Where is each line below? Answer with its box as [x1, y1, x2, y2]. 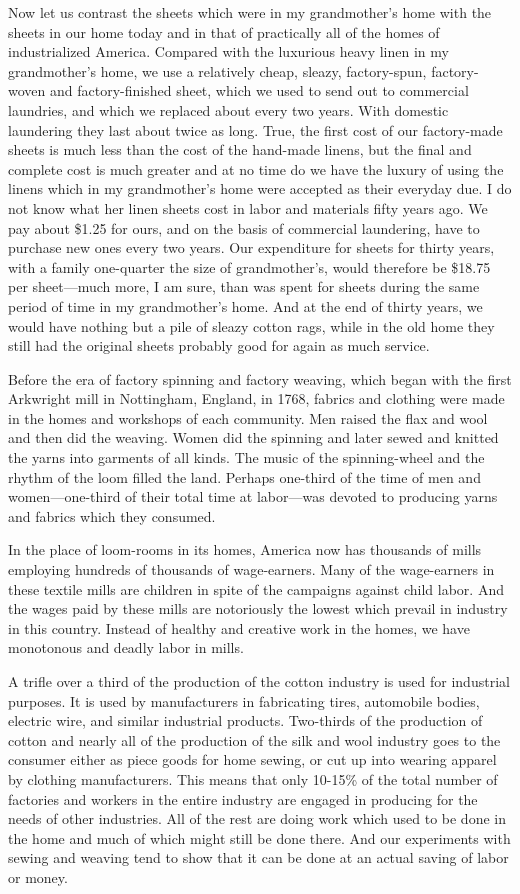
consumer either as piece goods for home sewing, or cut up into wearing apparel [8, 749, 497, 770]
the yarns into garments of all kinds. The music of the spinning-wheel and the [8, 447, 485, 468]
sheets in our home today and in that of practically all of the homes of [8, 21, 440, 42]
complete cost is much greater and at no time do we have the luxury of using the [8, 158, 504, 179]
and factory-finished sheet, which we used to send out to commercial [49, 80, 469, 101]
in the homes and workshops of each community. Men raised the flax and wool [8, 407, 488, 428]
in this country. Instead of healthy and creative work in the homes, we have [8, 617, 470, 638]
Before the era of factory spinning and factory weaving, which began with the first [8, 368, 512, 389]
